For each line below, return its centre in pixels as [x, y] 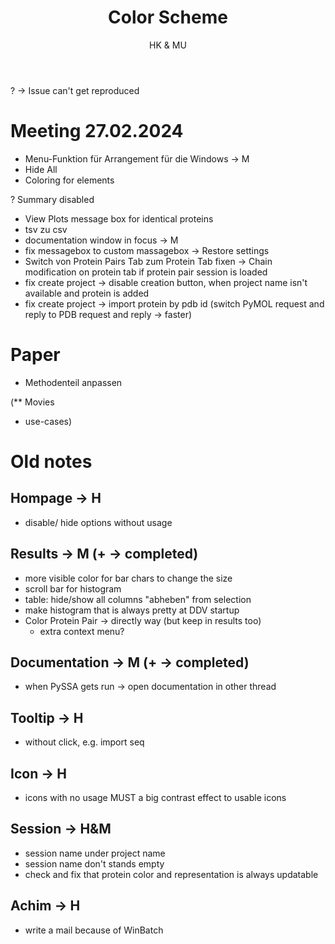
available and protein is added [87, 293]
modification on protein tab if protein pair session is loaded [146, 272]
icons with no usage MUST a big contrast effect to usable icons [155, 798]
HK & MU [168, 45]
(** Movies [32, 402]
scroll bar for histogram [73, 588]
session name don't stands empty [94, 863]
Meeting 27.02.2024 [97, 131]
